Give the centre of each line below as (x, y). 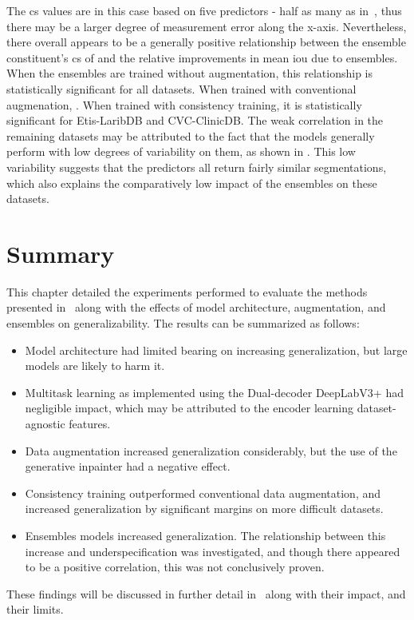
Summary (61, 253)
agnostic (45, 423)
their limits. (35, 609)
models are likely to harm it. (95, 366)
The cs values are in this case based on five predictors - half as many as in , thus (204, 10)
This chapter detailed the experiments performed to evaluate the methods (187, 291)
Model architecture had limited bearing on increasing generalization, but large (216, 350)
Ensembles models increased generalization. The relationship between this (205, 535)
